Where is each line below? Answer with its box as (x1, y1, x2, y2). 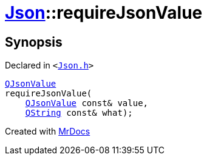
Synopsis (5, 34, 63, 50)
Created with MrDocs (5, 126, 90, 137)
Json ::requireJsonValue (5, 2, 203, 23)
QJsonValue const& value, (25, 98, 149, 108)
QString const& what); (25, 108, 133, 118)
